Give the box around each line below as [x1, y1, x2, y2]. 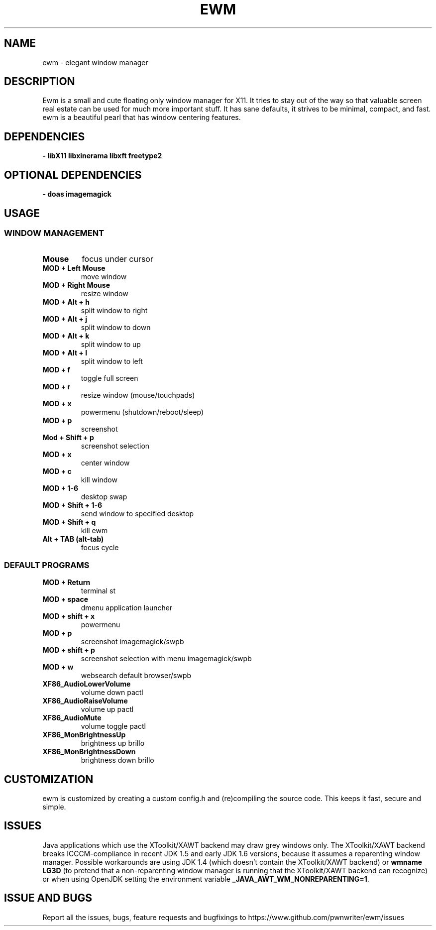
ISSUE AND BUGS [4, 892, 93, 905]
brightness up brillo [81, 739, 145, 748]
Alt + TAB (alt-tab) [42, 535, 104, 544]
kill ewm [81, 526, 108, 535]
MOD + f [42, 365, 71, 374]
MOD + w [42, 663, 74, 672]
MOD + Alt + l [42, 349, 87, 357]
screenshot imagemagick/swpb [81, 637, 184, 646]
